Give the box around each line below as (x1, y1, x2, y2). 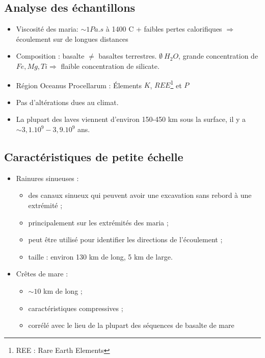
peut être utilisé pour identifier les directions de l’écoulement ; (28, 234, 223, 245)
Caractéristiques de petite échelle (4, 149, 183, 164)
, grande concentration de (178, 50, 258, 61)
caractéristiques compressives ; (28, 302, 123, 313)
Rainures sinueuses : (16, 172, 79, 183)
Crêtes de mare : (16, 268, 68, 279)
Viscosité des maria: (16, 23, 78, 34)
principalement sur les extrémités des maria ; (28, 217, 169, 227)
